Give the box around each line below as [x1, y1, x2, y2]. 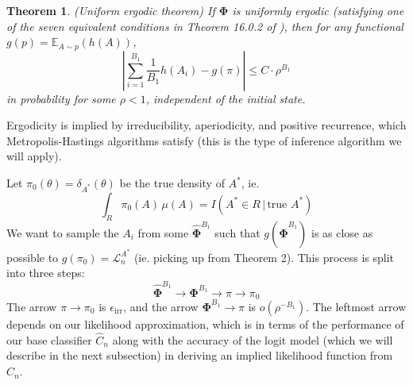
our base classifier [6, 331, 92, 348]
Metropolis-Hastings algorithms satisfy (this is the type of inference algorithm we [6, 132, 402, 148]
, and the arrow [123, 298, 199, 314]
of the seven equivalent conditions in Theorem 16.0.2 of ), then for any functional [6, 17, 403, 34]
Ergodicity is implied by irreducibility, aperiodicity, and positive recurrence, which [6, 117, 407, 133]
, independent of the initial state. [145, 90, 306, 106]
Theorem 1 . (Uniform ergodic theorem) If [6, 2, 215, 18]
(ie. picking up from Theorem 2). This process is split [133, 248, 395, 265]
